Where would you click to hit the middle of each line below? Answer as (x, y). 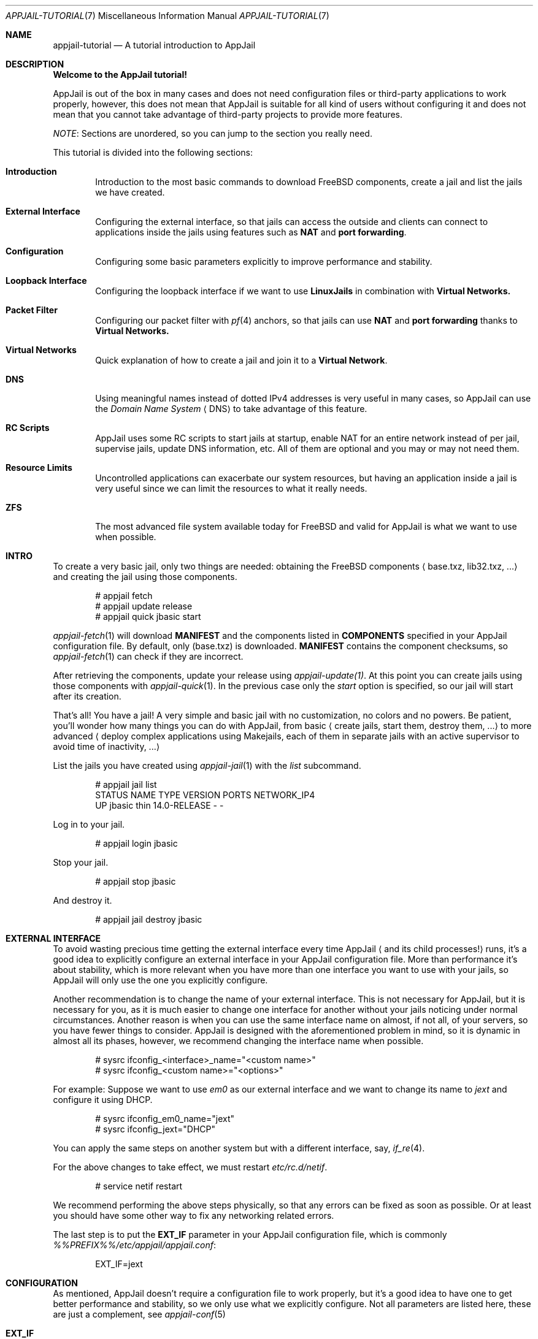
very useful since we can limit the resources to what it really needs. (231, 488)
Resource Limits (39, 467)
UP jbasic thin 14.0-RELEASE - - (159, 805)
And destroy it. (83, 900)
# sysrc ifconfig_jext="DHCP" (156, 1129)
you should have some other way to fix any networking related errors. (194, 1215)
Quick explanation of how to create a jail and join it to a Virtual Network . (241, 360)
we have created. (130, 192)
